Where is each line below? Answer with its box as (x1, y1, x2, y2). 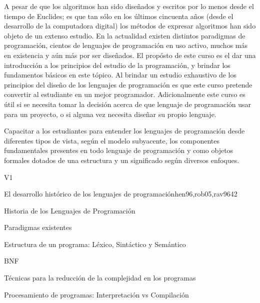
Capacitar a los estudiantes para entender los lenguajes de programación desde (4, 125, 245, 136)
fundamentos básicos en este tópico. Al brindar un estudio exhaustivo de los (4, 69, 236, 80)
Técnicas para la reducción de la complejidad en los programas (4, 272, 196, 283)
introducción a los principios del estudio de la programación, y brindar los (4, 59, 230, 70)
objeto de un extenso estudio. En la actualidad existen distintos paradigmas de (4, 30, 245, 40)
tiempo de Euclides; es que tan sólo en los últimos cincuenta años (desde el (4, 10, 233, 21)
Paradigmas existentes (4, 222, 72, 232)
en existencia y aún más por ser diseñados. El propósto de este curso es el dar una (4, 49, 256, 60)
